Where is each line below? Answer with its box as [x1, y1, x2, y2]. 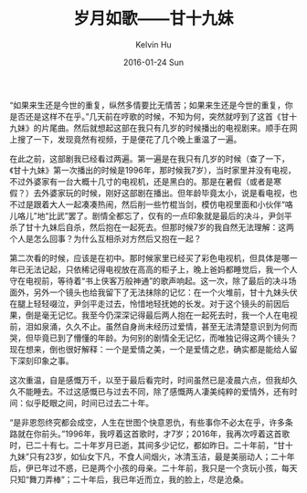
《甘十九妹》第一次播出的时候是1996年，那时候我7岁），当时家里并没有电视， [9, 164, 297, 175]
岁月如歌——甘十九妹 [72, 8, 234, 29]
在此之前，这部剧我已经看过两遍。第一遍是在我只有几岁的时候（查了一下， [9, 152, 290, 164]
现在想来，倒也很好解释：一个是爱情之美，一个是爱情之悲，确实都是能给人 [9, 343, 290, 354]
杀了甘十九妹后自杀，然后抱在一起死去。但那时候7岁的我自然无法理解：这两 [9, 221, 294, 233]
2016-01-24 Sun [122, 57, 185, 68]
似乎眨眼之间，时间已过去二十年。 [25, 397, 153, 408]
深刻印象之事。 [16, 355, 74, 366]
